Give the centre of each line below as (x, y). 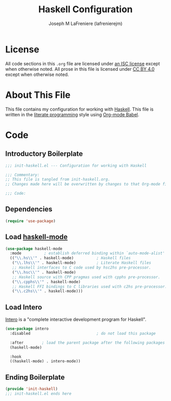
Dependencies (29, 209)
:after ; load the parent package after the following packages (88, 342)
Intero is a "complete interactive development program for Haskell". (76, 319)
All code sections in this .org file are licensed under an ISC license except (83, 63)
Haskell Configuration (85, 9)
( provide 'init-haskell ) (32, 389)
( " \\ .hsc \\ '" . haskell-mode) (44, 272)
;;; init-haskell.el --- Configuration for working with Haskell (76, 166)
